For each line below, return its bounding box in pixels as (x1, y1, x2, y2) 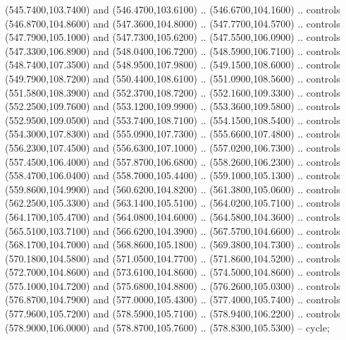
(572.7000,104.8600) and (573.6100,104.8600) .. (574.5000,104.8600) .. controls (5, 265, 340, 279)
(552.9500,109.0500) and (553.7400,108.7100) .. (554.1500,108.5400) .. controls (5, 112, 340, 127)
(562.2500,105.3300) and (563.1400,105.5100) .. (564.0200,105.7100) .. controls (5, 195, 340, 210)
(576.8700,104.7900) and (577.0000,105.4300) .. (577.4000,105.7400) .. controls (5, 292, 340, 307)
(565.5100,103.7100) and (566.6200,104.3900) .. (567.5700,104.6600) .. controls (5, 223, 340, 238)
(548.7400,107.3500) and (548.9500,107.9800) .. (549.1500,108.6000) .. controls (5, 57, 340, 72)
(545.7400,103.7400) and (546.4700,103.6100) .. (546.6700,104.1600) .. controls (5, 2, 340, 16)
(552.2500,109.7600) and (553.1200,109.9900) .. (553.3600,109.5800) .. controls (5, 99, 340, 114)
